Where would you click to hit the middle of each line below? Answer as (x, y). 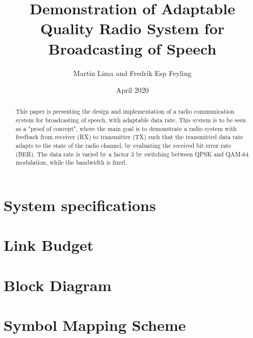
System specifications (80, 205)
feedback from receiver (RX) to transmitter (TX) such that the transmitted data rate (129, 137)
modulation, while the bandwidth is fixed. (71, 162)
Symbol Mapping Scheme (95, 325)
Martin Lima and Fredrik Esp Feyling (132, 73)
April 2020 (132, 90)
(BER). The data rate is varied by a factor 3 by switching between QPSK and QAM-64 (132, 154)
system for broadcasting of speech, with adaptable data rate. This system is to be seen (131, 120)
